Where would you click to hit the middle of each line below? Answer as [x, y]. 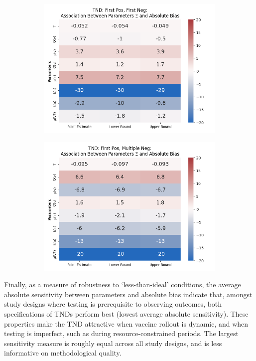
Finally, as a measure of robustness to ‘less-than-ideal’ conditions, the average [123, 284]
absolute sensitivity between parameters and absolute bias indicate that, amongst [128, 294]
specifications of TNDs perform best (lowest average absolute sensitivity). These [126, 313]
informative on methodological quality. [63, 353]
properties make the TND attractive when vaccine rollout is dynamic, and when [126, 323]
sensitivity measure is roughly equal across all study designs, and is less [113, 343]
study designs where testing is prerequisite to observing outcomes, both [113, 304]
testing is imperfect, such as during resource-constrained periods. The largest [122, 333]
